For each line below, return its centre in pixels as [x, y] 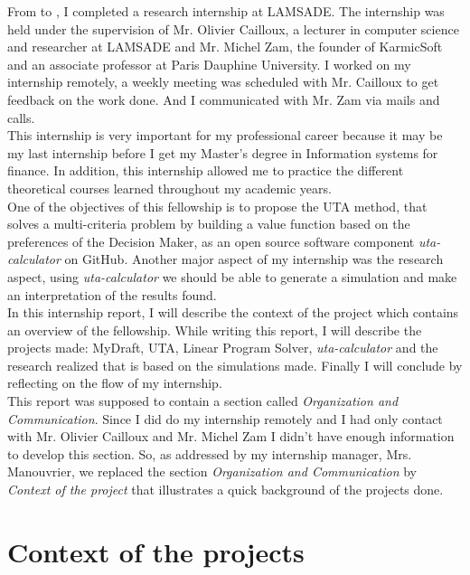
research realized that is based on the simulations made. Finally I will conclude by [235, 365]
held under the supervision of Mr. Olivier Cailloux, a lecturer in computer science [233, 28]
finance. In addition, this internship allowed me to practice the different [206, 170]
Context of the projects [156, 551]
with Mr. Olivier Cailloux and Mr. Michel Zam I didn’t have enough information [231, 436]
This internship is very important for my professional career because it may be [225, 135]
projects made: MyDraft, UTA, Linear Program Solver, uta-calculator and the [223, 348]
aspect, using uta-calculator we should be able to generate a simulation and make [232, 276]
